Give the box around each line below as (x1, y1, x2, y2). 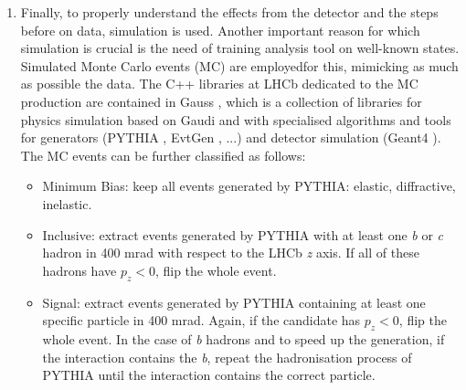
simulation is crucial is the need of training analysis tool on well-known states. (20, 38, 460, 58)
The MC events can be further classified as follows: (20, 145, 306, 164)
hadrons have (42, 260, 117, 279)
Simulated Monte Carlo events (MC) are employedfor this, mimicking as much (20, 56, 459, 75)
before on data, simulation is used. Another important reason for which (20, 20, 420, 39)
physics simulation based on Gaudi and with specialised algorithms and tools (20, 110, 451, 129)
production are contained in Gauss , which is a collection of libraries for (20, 91, 422, 111)
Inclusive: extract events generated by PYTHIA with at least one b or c (42, 225, 444, 244)
